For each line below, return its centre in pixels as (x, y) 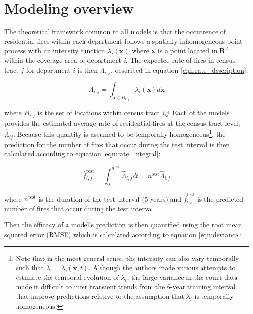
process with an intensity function (55, 50)
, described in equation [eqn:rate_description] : (179, 69)
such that (30, 268)
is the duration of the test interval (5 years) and (110, 198)
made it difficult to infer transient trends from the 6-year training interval (126, 286)
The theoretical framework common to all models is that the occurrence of (115, 31)
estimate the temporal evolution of (67, 277)
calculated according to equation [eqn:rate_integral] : (83, 154)
